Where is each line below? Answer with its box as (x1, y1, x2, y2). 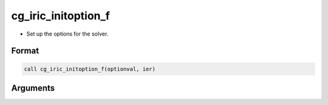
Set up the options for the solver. (26, 30, 109, 37)
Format (11, 46, 39, 56)
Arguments (11, 83, 55, 93)
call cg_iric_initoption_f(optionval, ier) (24, 65, 156, 72)
